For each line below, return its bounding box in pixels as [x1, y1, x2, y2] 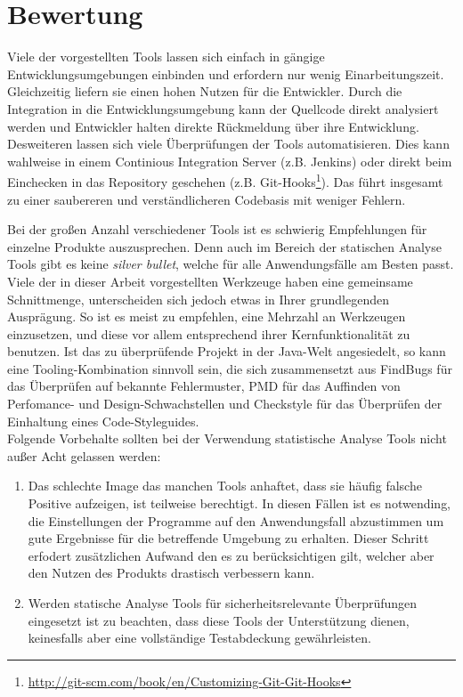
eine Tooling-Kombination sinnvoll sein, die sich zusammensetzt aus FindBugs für [7, 359, 452, 377]
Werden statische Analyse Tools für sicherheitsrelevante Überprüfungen [28, 594, 418, 612]
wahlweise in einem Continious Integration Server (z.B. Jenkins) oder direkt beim [7, 151, 452, 170]
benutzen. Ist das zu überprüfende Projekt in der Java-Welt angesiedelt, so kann [7, 342, 446, 361]
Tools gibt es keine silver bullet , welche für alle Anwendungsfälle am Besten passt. [7, 255, 454, 273]
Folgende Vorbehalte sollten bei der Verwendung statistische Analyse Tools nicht [7, 429, 447, 448]
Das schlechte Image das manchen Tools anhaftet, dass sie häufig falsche [28, 476, 422, 495]
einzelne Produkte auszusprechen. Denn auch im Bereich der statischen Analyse [7, 237, 442, 255]
